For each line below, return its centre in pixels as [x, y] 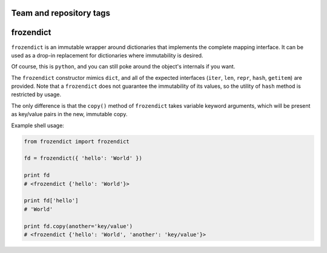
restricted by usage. [36, 94]
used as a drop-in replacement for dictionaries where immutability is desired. [107, 55]
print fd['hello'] [51, 201]
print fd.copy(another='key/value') [78, 226]
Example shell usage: [38, 125]
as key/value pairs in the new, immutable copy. [69, 114]
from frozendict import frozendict [77, 141]
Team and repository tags [61, 13]
